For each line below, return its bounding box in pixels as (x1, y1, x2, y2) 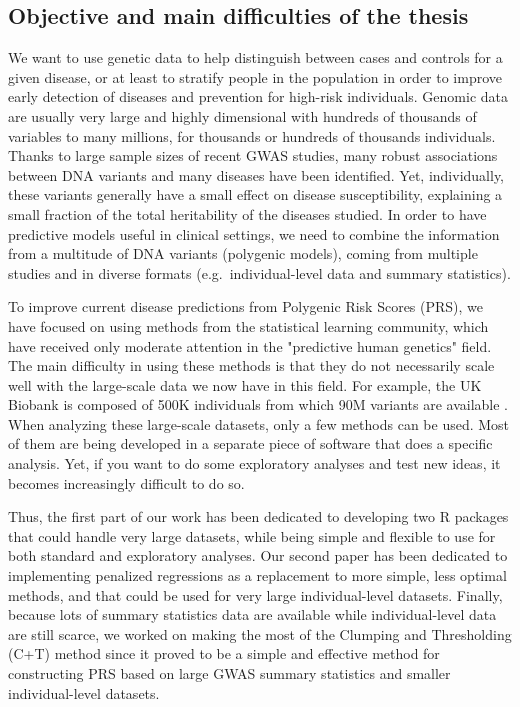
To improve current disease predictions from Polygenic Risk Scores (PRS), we (8, 296, 484, 317)
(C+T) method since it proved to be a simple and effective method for (8, 643, 440, 664)
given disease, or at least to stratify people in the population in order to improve (8, 66, 503, 87)
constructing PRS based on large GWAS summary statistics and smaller (8, 663, 451, 684)
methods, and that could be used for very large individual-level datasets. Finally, (8, 584, 503, 605)
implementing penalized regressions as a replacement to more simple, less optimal (8, 565, 507, 586)
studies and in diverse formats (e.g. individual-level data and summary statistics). (8, 262, 511, 283)
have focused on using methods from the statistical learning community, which (8, 315, 489, 336)
